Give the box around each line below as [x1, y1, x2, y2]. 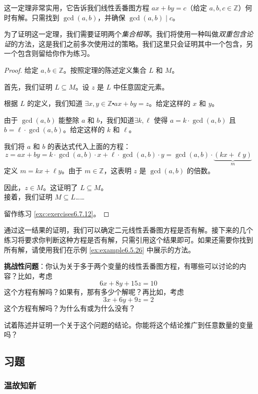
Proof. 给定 [4, 64, 39, 75]
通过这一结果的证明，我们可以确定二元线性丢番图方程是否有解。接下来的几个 [4, 225, 253, 235]
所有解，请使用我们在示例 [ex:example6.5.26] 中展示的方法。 [4, 244, 195, 254]
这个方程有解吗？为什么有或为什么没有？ [4, 302, 135, 313]
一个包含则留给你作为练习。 [4, 48, 94, 58]
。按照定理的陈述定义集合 [63, 64, 147, 75]
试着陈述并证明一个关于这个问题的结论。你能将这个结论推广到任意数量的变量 [4, 319, 253, 330]
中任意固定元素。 [113, 81, 169, 92]
